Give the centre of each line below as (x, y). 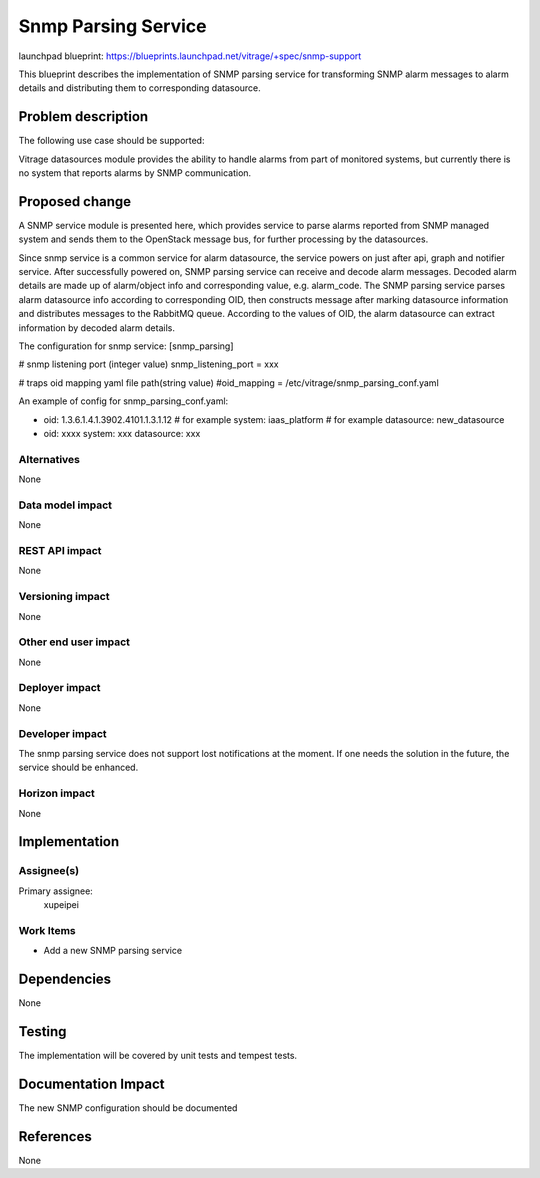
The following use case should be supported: (111, 141)
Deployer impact (59, 688)
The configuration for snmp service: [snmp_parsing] (126, 346)
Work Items (47, 930)
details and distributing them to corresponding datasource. (140, 88)
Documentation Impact (91, 1083)
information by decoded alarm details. (96, 327)
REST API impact (60, 551)
